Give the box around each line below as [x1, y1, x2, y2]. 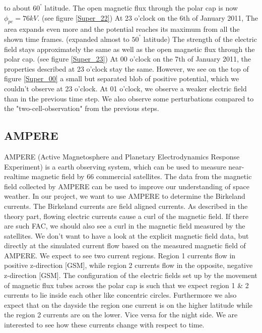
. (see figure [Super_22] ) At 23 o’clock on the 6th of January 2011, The [37, 12, 258, 23]
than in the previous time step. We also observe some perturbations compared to [4, 93, 254, 103]
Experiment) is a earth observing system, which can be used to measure [4, 161, 226, 172]
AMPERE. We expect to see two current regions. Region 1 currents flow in [4, 250, 236, 260]
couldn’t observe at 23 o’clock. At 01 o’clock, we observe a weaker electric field [4, 83, 247, 93]
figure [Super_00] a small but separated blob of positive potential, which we [4, 73, 239, 84]
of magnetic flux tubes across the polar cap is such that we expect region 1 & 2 [4, 280, 249, 290]
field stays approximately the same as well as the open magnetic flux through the [4, 43, 255, 54]
